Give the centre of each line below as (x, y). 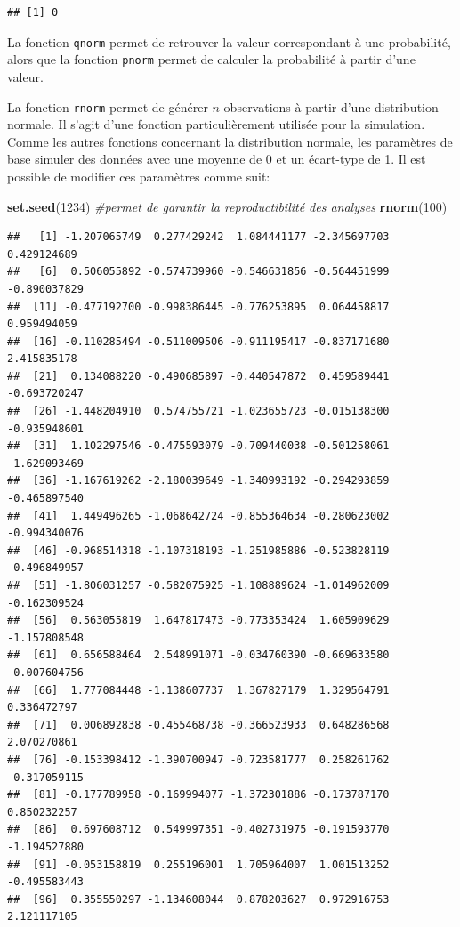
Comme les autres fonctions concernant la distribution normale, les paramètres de (230, 141)
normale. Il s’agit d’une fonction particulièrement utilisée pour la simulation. (216, 124)
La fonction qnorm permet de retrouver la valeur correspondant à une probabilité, (229, 41)
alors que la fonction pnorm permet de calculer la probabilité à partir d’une (211, 59)
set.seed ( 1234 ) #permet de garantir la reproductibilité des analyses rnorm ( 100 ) (227, 206)
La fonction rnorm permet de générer (108, 106)
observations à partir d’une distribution (331, 106)
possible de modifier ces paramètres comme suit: (139, 176)
